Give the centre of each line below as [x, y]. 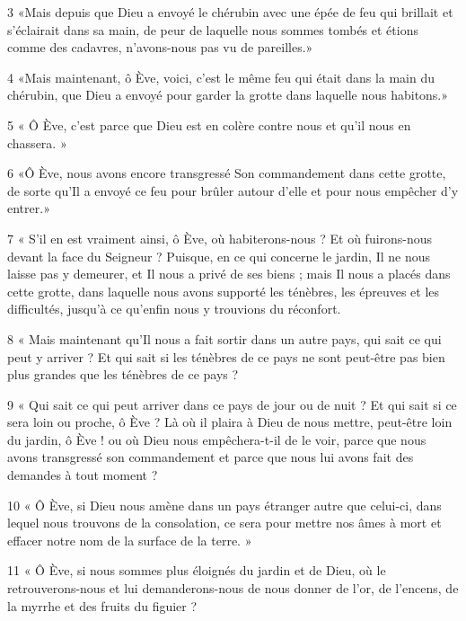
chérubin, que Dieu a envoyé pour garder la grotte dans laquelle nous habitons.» [228, 95]
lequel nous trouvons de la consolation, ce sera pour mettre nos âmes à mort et [224, 523]
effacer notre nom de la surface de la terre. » [130, 540]
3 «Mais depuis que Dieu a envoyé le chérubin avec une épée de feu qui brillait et [230, 12]
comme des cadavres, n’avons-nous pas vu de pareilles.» [160, 47]
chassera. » [37, 142]
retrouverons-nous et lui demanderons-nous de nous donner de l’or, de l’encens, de [233, 588]
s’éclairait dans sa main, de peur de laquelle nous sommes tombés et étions [213, 29]
